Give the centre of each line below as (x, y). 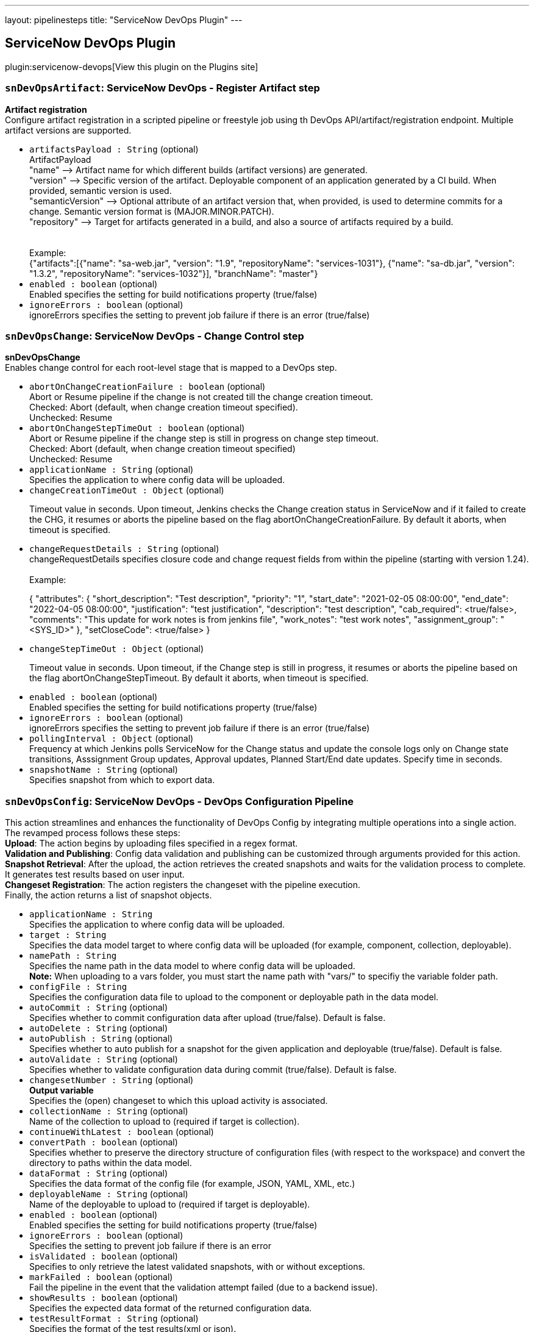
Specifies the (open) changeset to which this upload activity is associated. (179, 1101)
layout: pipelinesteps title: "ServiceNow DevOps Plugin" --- (124, 20)
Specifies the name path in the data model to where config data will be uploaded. (192, 966)
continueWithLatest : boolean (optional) (122, 1132)
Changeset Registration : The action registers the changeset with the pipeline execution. (183, 885)
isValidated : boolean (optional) (104, 1256)
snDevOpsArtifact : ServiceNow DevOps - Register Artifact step (162, 88)
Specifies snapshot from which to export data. (122, 780)
